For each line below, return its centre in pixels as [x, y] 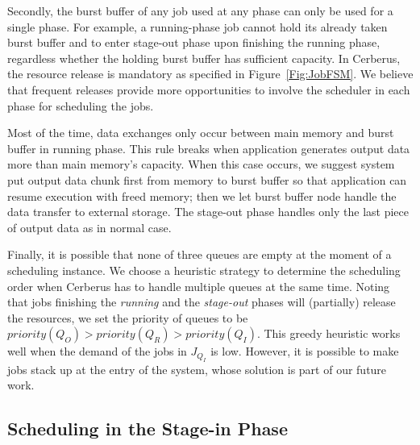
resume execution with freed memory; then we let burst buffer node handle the [202, 195]
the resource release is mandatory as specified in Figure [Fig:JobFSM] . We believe [210, 74]
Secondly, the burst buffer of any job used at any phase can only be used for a [200, 10]
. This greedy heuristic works [329, 333]
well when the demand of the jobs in [97, 351]
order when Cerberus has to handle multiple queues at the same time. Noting [199, 286]
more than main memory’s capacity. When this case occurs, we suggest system [201, 164]
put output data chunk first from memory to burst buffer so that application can [207, 179]
